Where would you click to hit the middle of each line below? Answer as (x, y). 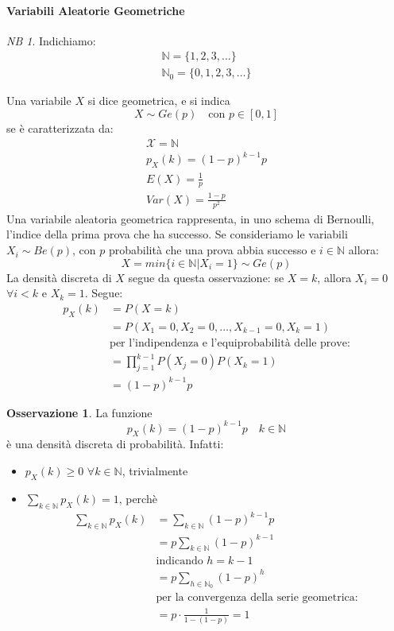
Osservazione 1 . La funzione (79, 412)
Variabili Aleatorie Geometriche (96, 10)
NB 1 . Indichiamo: (51, 40)
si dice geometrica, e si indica (159, 101)
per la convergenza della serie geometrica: (257, 598)
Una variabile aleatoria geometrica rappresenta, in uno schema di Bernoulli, (190, 218)
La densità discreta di (59, 277)
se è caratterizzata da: (60, 128)
